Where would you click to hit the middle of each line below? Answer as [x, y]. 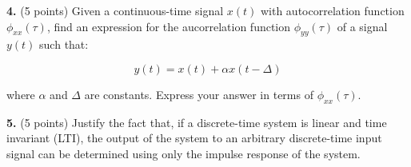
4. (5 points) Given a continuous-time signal [115, 10]
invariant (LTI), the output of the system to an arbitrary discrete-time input [194, 138]
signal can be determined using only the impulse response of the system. [184, 153]
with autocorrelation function [332, 10]
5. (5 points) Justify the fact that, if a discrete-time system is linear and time [197, 122]
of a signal [362, 26]
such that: [64, 44]
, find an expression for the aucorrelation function [169, 26]
